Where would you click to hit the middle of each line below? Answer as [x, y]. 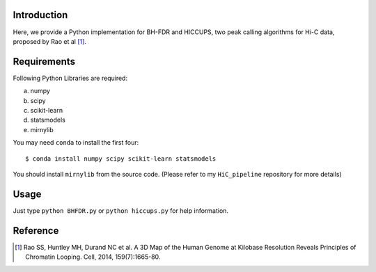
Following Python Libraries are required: [70, 78]
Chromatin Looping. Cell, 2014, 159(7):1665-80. [93, 257]
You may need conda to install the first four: [76, 143]
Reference [36, 231]
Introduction [40, 15]
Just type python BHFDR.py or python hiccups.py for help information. [121, 210]
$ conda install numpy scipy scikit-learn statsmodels [121, 159]
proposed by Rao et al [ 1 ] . [50, 41]
